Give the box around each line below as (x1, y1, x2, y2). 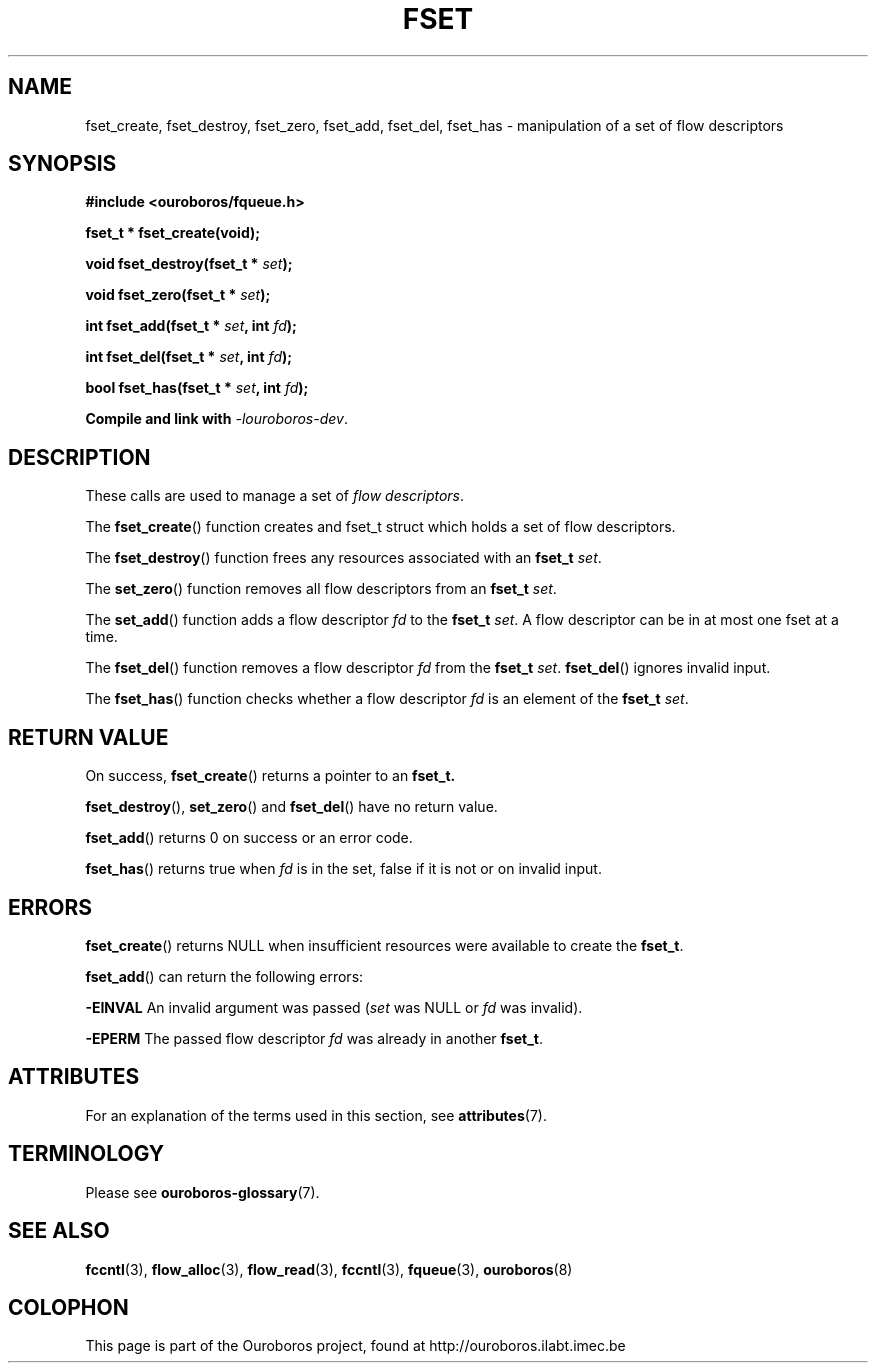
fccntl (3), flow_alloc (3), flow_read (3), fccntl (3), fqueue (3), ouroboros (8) (85, 1260, 573, 1278)
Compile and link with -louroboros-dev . (85, 410, 348, 428)
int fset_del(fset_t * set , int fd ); (85, 348, 293, 366)
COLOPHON (8, 1294, 129, 1320)
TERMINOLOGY (8, 1141, 165, 1167)
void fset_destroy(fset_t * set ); (85, 255, 293, 273)
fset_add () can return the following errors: (85, 967, 364, 985)
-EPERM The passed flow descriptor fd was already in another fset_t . (85, 1029, 544, 1047)
